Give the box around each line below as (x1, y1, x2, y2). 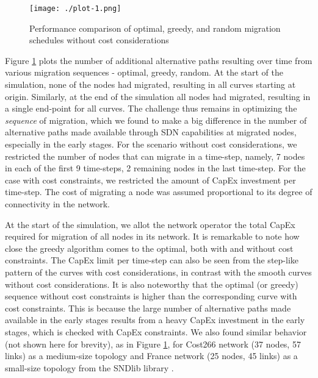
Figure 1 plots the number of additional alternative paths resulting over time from (5, 54, 313, 66)
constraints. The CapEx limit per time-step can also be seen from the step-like (5, 254, 298, 266)
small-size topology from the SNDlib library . (5, 361, 174, 374)
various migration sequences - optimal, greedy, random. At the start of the (5, 66, 283, 79)
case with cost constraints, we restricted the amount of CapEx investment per (5, 173, 296, 186)
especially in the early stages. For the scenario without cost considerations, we (5, 138, 297, 150)
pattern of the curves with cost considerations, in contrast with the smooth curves (5, 265, 312, 278)
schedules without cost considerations (29, 34, 169, 46)
